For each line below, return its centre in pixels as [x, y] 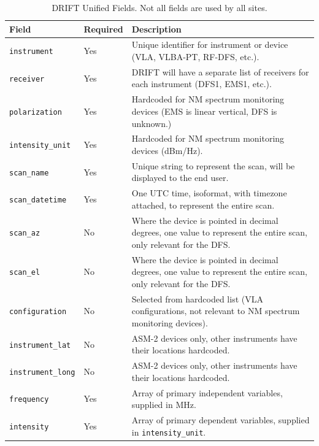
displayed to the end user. [180, 178]
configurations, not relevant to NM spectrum [216, 311]
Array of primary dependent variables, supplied [221, 420]
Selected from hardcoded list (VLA [197, 298]
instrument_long [42, 372]
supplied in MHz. [164, 405]
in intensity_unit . [169, 432]
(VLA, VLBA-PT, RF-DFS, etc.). [195, 57]
